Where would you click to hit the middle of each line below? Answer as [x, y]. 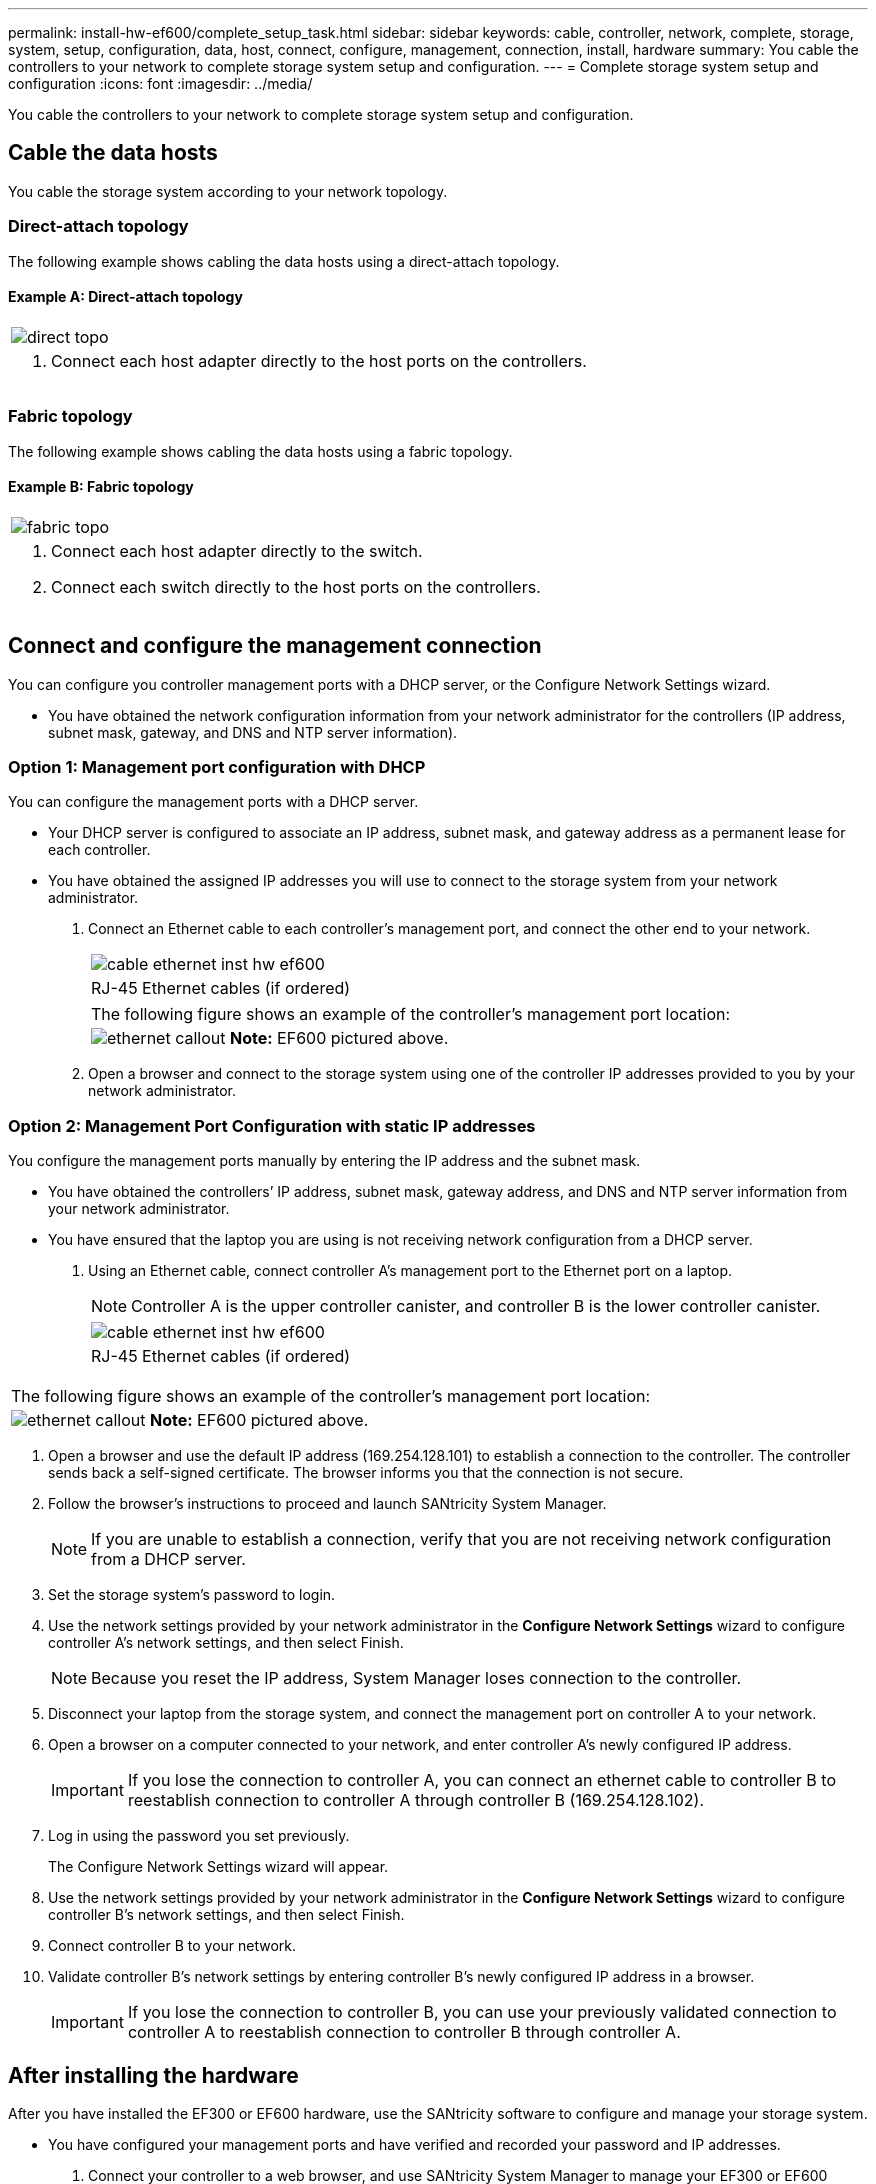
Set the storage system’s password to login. [192, 1595]
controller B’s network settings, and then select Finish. [226, 1915]
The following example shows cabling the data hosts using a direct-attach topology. [284, 261]
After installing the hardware [153, 2075]
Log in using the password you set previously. [199, 1836]
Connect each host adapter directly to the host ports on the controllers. [319, 360]
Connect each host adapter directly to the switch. [237, 550]
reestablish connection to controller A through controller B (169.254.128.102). [416, 1800]
